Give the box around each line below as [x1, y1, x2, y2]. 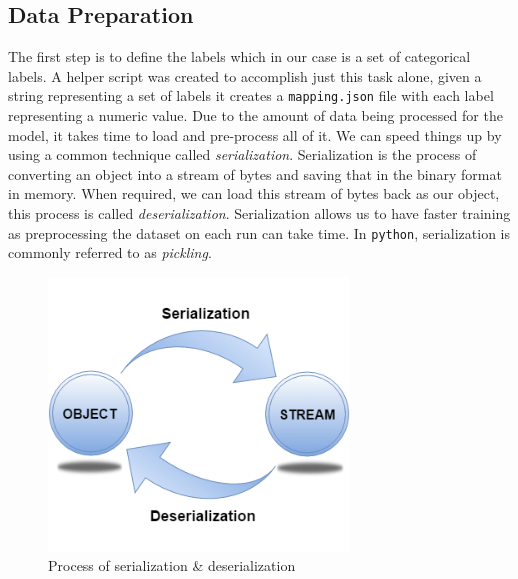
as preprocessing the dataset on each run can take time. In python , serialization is [8, 222, 511, 243]
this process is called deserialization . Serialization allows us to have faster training [8, 203, 511, 224]
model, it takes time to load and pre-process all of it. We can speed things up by [8, 124, 502, 145]
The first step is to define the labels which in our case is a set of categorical [8, 46, 471, 67]
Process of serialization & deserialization [48, 555, 296, 576]
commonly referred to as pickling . [8, 242, 212, 263]
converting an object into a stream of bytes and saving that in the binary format [8, 163, 502, 184]
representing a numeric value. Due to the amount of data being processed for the [8, 105, 503, 126]
